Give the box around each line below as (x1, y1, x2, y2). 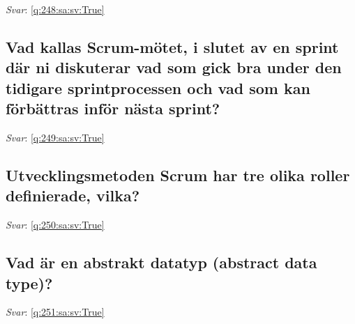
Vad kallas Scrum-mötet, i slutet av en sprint (6, 36, 339, 57)
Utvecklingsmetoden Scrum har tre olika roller (6, 164, 350, 185)
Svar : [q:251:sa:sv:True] (6, 304, 105, 319)
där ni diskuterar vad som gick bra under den (6, 56, 342, 78)
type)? (6, 272, 53, 293)
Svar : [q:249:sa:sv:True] (6, 130, 105, 144)
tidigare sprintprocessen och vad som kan (6, 77, 310, 98)
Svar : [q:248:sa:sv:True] (6, 2, 105, 16)
